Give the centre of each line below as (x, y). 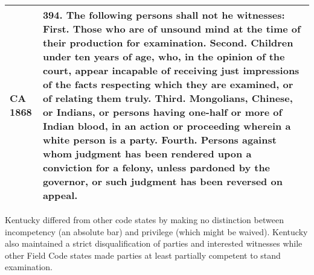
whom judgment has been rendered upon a (147, 153)
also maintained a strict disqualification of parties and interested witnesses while (154, 243)
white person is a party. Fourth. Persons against (159, 140)
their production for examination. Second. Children (168, 43)
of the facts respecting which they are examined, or (168, 84)
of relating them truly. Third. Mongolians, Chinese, (168, 98)
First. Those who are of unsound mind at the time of (171, 29)
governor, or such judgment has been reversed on (162, 181)
